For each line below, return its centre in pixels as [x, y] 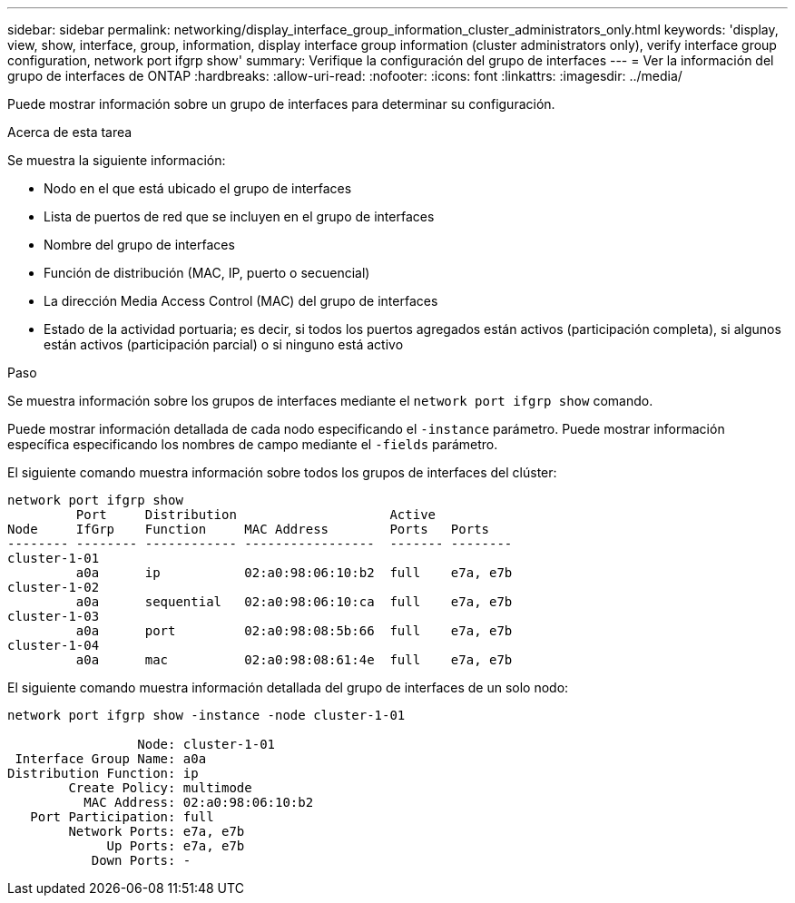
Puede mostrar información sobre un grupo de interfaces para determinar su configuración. [281, 104]
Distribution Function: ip [103, 773]
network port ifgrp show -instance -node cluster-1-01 [206, 715]
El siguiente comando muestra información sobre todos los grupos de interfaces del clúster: [282, 472]
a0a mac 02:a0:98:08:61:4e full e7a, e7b [294, 660]
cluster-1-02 [54, 587]
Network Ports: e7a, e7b [157, 831]
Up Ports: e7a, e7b [176, 846]
